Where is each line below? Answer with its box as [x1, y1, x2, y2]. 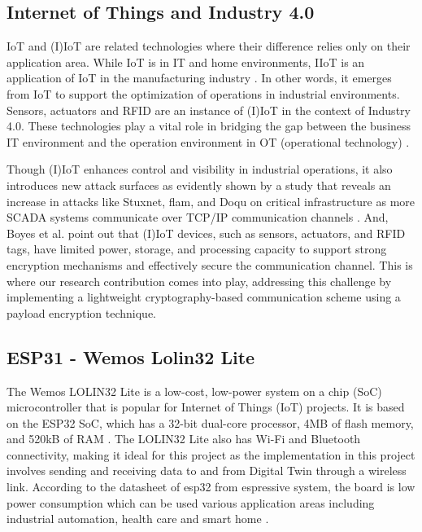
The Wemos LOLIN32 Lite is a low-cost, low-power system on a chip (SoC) [7, 382, 382, 399]
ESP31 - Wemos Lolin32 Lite [7, 344, 255, 369]
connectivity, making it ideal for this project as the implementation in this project [7, 446, 415, 463]
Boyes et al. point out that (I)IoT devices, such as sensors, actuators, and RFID [7, 224, 406, 241]
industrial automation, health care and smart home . [7, 510, 269, 527]
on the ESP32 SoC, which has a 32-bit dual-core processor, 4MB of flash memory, [7, 414, 414, 431]
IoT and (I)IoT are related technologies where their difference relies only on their [7, 37, 411, 55]
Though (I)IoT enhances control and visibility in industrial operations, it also [7, 160, 393, 178]
